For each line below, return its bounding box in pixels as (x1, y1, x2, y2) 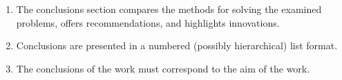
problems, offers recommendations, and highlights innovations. (16, 15, 280, 29)
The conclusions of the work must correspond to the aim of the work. (16, 61, 310, 75)
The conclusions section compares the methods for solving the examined (16, 2, 322, 16)
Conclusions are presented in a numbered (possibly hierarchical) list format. (16, 38, 338, 53)
